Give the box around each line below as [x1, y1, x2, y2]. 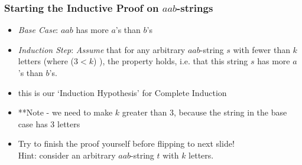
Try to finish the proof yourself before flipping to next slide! [18, 137, 235, 150]
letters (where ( [18, 55, 74, 67]
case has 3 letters [18, 117, 80, 130]
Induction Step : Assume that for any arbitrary [18, 43, 186, 55]
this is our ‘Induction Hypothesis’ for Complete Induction [18, 86, 227, 98]
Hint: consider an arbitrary [18, 148, 116, 161]
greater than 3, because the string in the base [122, 106, 287, 118]
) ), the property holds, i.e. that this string [93, 55, 248, 67]
